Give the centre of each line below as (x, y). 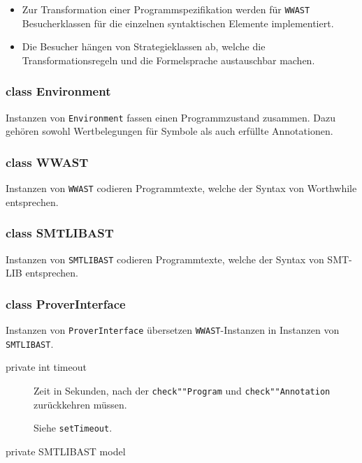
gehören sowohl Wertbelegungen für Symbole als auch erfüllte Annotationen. (169, 131)
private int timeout (46, 367)
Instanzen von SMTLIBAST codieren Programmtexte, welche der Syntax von (165, 259)
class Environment (58, 91)
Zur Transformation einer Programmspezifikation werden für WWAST (166, 9)
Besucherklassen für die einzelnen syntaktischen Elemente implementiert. (178, 23)
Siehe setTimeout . (73, 428)
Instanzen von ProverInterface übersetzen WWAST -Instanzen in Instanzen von (173, 330)
